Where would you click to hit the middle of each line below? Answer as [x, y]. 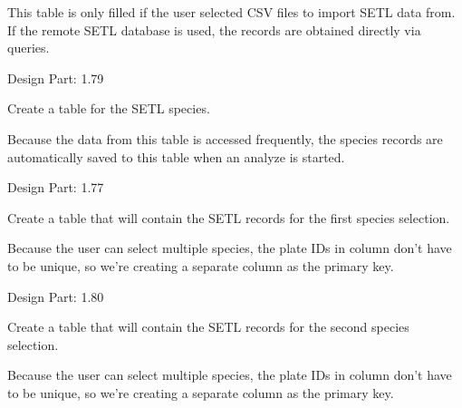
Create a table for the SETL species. [109, 108]
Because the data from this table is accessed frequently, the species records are [225, 138]
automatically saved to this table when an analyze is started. [176, 156]
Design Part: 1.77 [56, 187]
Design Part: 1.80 [56, 296]
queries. [29, 48]
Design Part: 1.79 [56, 78]
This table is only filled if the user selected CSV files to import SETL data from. [231, 12]
